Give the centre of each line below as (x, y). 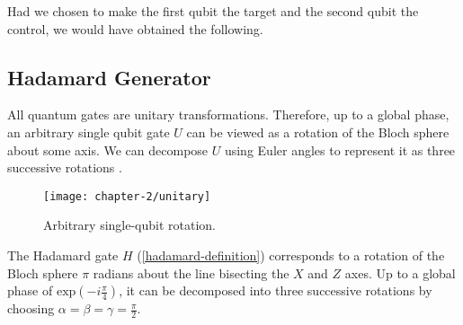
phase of (30, 290)
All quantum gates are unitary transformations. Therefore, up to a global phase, (228, 114)
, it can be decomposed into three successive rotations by (276, 290)
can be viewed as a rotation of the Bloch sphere (318, 132)
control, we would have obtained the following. (135, 28)
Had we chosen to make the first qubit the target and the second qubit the (213, 11)
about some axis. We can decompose (108, 149)
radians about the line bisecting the (191, 272)
